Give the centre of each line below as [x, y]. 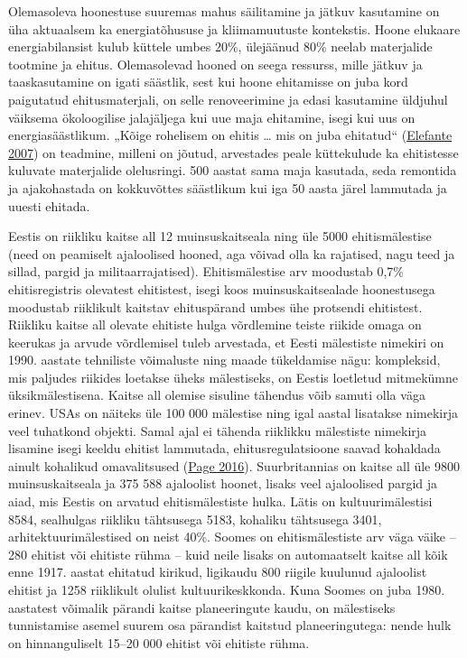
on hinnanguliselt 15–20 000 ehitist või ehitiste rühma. [159, 642]
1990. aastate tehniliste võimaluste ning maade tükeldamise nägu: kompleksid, [224, 360]
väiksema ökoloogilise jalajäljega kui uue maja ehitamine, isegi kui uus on [212, 117]
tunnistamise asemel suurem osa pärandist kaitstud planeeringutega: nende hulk [230, 625]
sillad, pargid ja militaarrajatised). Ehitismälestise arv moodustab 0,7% [206, 271]
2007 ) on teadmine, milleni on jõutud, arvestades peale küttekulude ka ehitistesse [233, 152]
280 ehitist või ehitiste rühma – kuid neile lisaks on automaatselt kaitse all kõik [228, 554]
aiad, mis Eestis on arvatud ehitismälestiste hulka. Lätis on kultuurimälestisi [220, 501]
